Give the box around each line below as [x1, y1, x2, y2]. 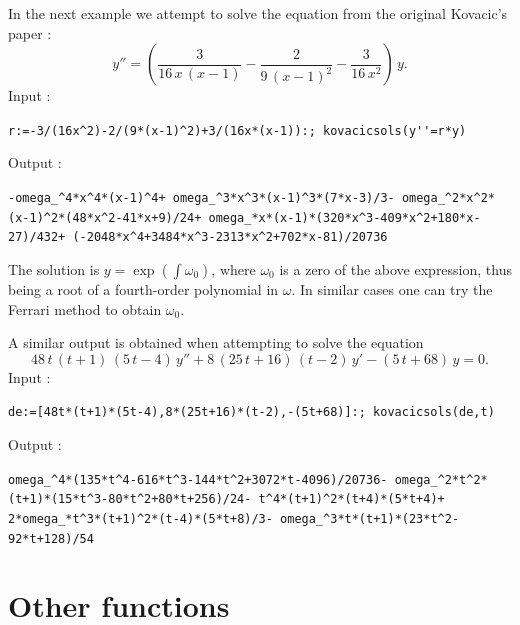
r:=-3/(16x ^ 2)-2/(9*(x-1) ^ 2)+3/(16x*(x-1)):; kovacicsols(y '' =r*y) [8, 123, 467, 138]
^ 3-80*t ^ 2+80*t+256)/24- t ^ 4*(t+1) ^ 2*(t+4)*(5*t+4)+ [86, 492, 445, 507]
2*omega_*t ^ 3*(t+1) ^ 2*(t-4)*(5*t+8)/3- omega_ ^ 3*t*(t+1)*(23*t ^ [8, 511, 445, 526]
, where [211, 259, 256, 279]
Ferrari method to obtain [8, 298, 162, 319]
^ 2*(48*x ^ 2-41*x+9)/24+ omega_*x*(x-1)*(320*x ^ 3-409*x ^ [43, 210, 424, 225]
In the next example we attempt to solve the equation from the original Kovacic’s [8, 3, 508, 23]
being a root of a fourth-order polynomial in [8, 279, 279, 299]
